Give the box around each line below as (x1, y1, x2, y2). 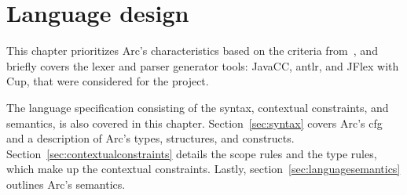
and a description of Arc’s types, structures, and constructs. (6, 130, 295, 146)
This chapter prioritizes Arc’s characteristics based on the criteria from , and (6, 42, 378, 59)
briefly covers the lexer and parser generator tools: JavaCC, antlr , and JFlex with (6, 57, 399, 74)
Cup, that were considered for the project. (6, 73, 209, 89)
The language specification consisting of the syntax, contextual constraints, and (6, 99, 389, 115)
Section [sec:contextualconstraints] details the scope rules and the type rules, (6, 145, 377, 161)
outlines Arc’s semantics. (6, 175, 126, 192)
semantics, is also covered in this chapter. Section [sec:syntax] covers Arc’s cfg (6, 114, 383, 131)
